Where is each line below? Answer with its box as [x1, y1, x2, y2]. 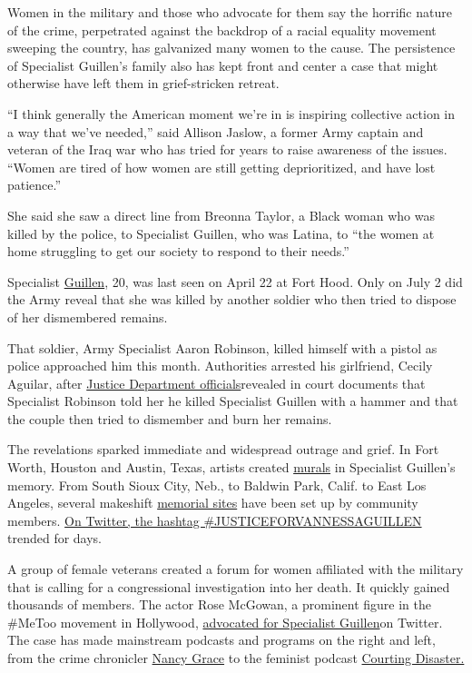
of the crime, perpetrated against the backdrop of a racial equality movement [7, 20, 437, 39]
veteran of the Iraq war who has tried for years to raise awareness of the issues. [7, 140, 447, 159]
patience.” [7, 175, 62, 194]
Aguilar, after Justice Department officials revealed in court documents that [7, 373, 426, 392]
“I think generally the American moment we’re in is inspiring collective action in [7, 104, 456, 123]
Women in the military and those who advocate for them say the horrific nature [7, 3, 452, 21]
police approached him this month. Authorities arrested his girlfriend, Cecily [7, 356, 433, 375]
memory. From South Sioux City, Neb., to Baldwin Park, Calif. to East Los [7, 475, 427, 494]
